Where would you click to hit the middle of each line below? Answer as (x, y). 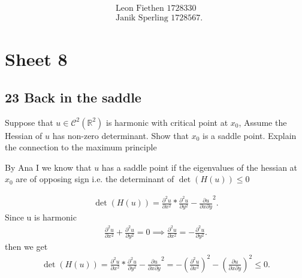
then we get (26, 247)
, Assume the (263, 122)
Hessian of (24, 135)
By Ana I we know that (48, 167)
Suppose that (29, 122)
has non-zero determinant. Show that (120, 135)
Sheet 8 (36, 59)
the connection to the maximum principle (81, 147)
